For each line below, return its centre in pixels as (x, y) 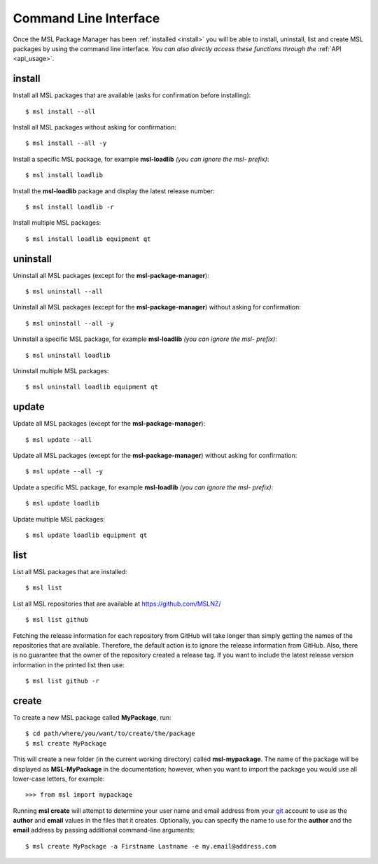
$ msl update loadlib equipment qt (86, 535)
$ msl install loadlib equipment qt (88, 239)
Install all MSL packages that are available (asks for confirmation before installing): (132, 95)
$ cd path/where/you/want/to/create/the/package (110, 734)
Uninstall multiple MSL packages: (61, 371)
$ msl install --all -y (66, 143)
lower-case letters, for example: (59, 779)
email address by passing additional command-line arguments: (104, 830)
